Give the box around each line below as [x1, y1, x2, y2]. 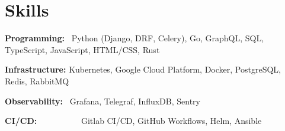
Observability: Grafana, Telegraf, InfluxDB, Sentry [5, 94, 201, 107]
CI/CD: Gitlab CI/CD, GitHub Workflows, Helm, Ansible [5, 114, 262, 127]
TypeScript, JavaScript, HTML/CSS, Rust [5, 43, 160, 55]
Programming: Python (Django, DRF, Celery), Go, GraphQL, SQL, [5, 32, 264, 44]
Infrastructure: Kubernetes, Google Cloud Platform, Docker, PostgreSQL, [5, 63, 281, 76]
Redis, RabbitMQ [5, 74, 69, 87]
